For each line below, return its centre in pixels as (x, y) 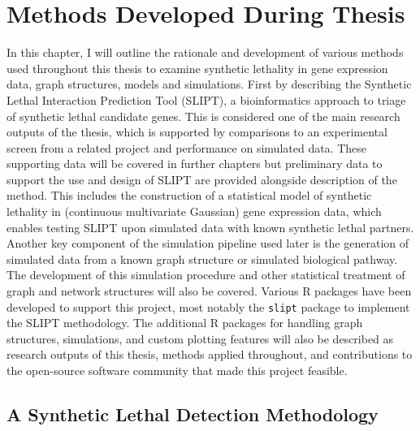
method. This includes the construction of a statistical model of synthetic (189, 195)
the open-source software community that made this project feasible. (177, 371)
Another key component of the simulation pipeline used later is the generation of (208, 243)
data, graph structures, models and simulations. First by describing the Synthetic (209, 84)
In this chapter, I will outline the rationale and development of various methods (205, 52)
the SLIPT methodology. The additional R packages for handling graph (185, 323)
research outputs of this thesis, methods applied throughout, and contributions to (210, 354)
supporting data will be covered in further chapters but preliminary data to (195, 164)
